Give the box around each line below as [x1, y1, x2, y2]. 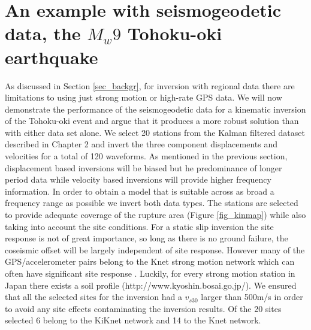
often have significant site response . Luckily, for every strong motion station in [5, 267, 295, 279]
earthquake [5, 44, 98, 69]
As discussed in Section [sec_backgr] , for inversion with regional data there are [5, 79, 295, 92]
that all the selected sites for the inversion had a [5, 290, 182, 303]
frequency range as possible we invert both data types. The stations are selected [5, 196, 298, 209]
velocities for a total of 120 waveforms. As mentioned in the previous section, [5, 150, 288, 162]
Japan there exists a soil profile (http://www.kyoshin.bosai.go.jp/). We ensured [5, 278, 297, 291]
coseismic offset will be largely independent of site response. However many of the [5, 243, 305, 256]
